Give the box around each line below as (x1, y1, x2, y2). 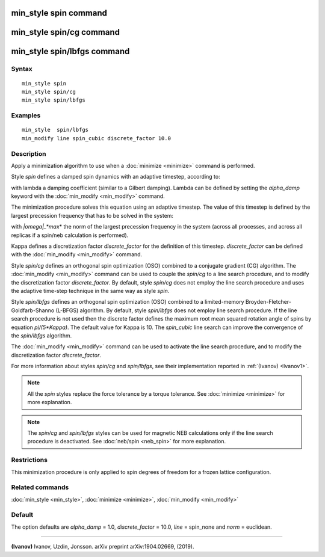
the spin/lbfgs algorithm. (11, 331, 72, 339)
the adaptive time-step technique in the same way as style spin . (11, 287, 170, 294)
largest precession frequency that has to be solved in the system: (11, 212, 174, 219)
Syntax (11, 65, 32, 73)
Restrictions (11, 456, 48, 464)
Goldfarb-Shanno (11, 307, 55, 314)
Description (11, 149, 46, 158)
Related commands (11, 483, 69, 491)
